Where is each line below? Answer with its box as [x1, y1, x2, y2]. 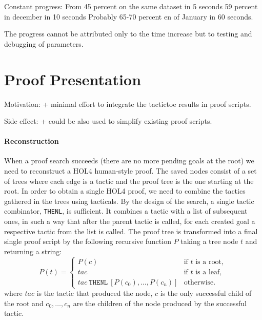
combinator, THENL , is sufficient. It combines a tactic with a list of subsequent [4, 205, 248, 216]
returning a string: [4, 246, 62, 256]
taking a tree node [180, 236, 238, 247]
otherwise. [184, 278, 216, 286]
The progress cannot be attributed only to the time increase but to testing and [4, 28, 252, 39]
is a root [195, 258, 221, 266]
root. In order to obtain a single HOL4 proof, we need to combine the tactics [4, 185, 246, 196]
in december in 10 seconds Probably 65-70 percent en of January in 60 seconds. [4, 11, 253, 22]
